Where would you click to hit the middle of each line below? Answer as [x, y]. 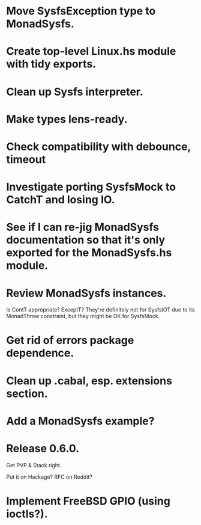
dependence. [40, 353]
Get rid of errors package [70, 340]
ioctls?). [27, 514]
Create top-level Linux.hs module [91, 51]
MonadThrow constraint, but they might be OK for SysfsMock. [83, 316]
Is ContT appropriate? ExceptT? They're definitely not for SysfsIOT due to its [100, 310]
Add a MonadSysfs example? [80, 421]
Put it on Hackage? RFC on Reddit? [49, 477]
